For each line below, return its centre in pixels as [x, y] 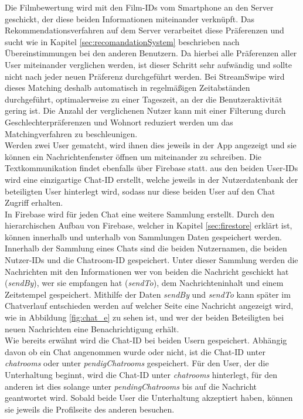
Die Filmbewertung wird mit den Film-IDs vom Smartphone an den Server [139, 7]
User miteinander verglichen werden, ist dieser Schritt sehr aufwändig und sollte [148, 64]
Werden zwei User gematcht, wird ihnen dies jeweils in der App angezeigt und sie [151, 145]
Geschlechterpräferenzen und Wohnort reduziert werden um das [119, 122]
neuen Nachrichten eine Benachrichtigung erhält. [92, 328]
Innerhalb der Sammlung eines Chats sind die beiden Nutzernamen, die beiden [146, 248]
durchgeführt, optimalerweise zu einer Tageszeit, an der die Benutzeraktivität [144, 99]
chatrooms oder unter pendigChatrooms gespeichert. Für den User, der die [137, 363]
